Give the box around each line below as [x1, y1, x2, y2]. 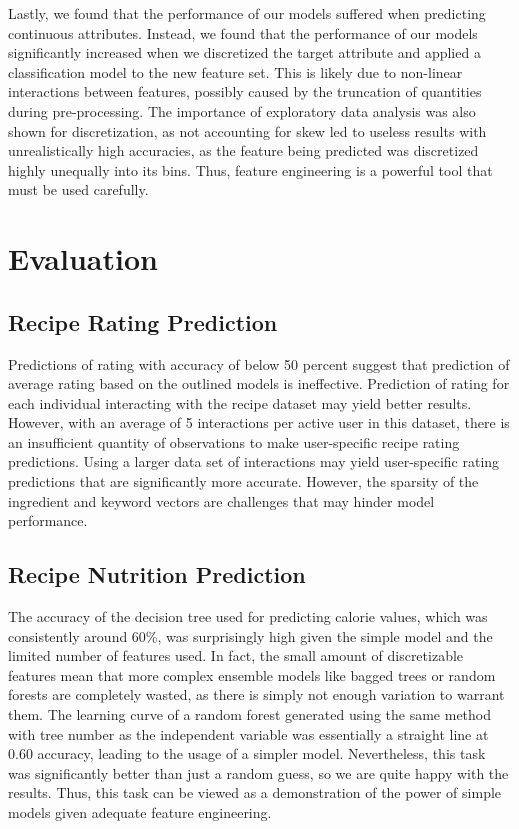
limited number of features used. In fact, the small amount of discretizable [8, 645, 464, 666]
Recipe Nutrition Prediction [8, 559, 306, 590]
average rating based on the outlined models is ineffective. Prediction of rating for [8, 373, 510, 394]
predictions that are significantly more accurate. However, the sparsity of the [8, 471, 479, 492]
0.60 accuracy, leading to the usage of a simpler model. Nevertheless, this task [8, 743, 486, 764]
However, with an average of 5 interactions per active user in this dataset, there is [8, 412, 510, 433]
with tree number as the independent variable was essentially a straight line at [8, 723, 489, 744]
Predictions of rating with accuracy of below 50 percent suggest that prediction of [8, 353, 510, 374]
